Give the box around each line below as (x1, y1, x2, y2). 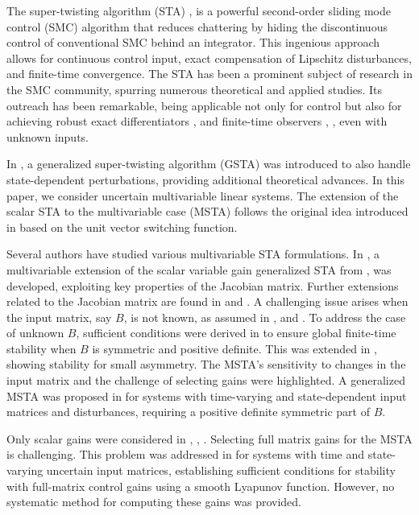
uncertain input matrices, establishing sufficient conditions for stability (46, 462, 396, 479)
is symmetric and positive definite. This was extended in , (92, 340, 377, 356)
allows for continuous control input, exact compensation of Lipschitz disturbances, (6, 49, 412, 66)
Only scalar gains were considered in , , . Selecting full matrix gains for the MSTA (6, 430, 413, 447)
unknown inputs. (6, 128, 89, 145)
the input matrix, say (6, 308, 112, 325)
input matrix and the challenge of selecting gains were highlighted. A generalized (6, 372, 405, 389)
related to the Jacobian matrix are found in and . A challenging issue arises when (6, 293, 409, 310)
